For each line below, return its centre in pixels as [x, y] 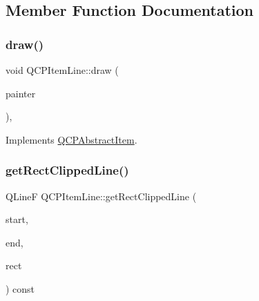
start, [17, 219]
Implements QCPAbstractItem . [71, 139]
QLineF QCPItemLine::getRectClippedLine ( [101, 196]
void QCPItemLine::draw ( [62, 70]
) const [20, 288]
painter [21, 93]
